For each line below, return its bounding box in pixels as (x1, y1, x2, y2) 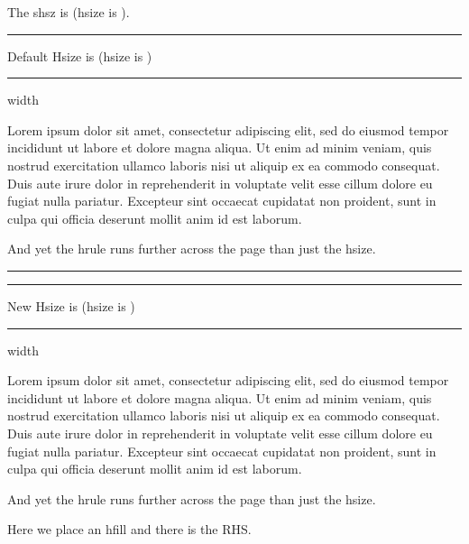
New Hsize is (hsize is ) (7, 296, 135, 315)
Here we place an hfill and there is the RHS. (7, 520, 252, 539)
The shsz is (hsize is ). (7, 3, 130, 21)
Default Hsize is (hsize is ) (7, 46, 152, 65)
